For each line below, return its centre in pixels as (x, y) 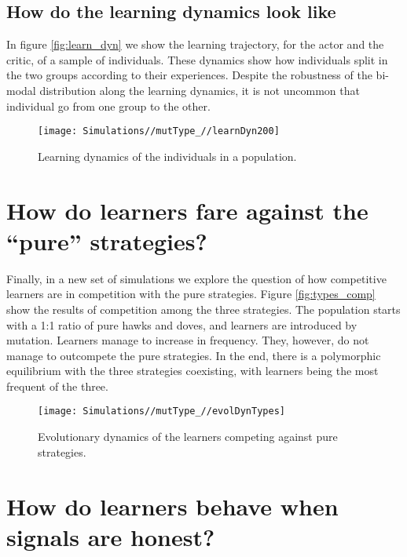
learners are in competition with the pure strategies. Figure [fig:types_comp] (191, 294)
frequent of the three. (57, 386)
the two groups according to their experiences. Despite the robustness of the (189, 75)
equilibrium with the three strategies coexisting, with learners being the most (192, 371)
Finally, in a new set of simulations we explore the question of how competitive (196, 278)
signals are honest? (111, 536)
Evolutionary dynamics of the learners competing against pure (188, 437)
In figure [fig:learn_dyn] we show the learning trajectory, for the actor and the (195, 44)
